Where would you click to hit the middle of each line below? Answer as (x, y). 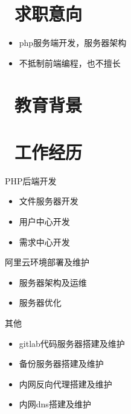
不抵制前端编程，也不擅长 (70, 63)
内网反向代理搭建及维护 (65, 383)
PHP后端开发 (31, 180)
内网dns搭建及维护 (55, 404)
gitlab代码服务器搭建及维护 (72, 343)
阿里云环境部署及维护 (47, 262)
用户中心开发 (44, 221)
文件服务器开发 (49, 201)
